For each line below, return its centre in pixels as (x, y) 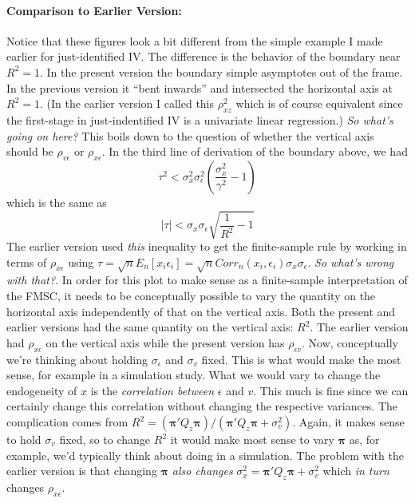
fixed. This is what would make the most (301, 359)
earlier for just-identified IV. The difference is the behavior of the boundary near (204, 56)
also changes (202, 471)
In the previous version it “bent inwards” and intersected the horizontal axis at (200, 87)
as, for (364, 439)
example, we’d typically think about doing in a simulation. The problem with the (205, 455)
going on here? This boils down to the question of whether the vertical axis (190, 135)
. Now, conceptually (350, 342)
